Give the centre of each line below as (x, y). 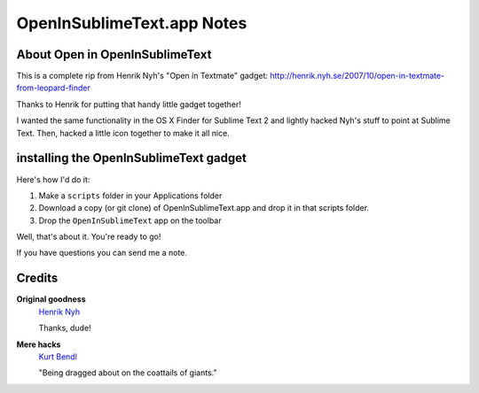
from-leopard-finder (53, 88)
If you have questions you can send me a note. (102, 253)
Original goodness (51, 299)
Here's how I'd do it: (53, 179)
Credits (37, 278)
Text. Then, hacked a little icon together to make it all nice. (123, 133)
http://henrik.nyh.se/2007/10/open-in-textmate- (357, 76)
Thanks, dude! (65, 328)
